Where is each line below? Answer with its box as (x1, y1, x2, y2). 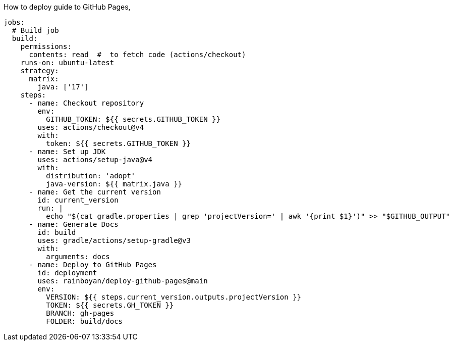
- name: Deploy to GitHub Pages (29, 261, 157, 269)
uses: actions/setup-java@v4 (37, 156, 153, 164)
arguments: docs (46, 253, 110, 261)
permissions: (20, 42, 72, 51)
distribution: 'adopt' (46, 172, 136, 180)
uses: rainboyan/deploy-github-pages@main (37, 277, 208, 285)
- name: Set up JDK (29, 147, 106, 156)
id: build (37, 228, 76, 236)
